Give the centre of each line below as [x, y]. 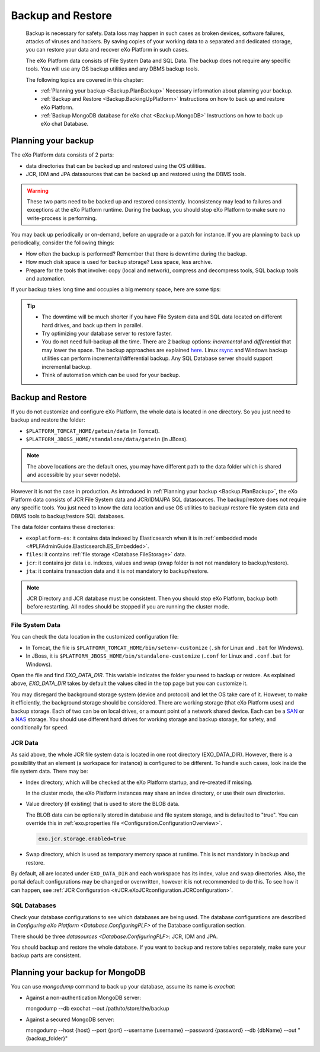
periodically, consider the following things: [63, 243]
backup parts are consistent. [46, 955]
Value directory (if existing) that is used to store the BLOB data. [103, 804]
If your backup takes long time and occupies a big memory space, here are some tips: [116, 289]
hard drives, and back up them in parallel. [92, 325]
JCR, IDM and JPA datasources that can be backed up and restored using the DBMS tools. [136, 174]
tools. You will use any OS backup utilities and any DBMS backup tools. [113, 69]
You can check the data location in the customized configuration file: [95, 637]
